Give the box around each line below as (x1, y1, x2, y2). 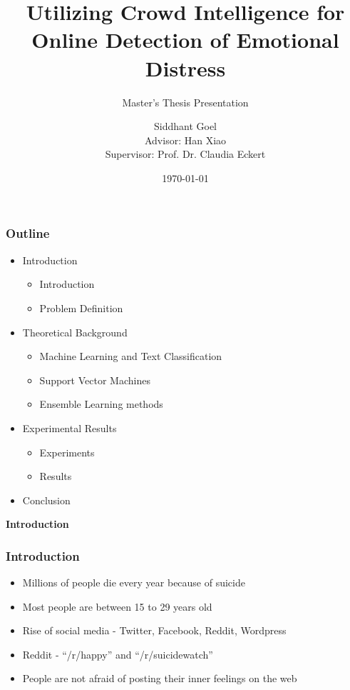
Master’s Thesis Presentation (122, 94, 249, 109)
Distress (145, 53, 226, 82)
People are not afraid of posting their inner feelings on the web (22, 671, 297, 686)
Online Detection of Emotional (31, 25, 339, 54)
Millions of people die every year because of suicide (22, 575, 245, 590)
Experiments (39, 444, 95, 459)
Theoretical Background (22, 324, 128, 339)
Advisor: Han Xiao (144, 132, 227, 147)
